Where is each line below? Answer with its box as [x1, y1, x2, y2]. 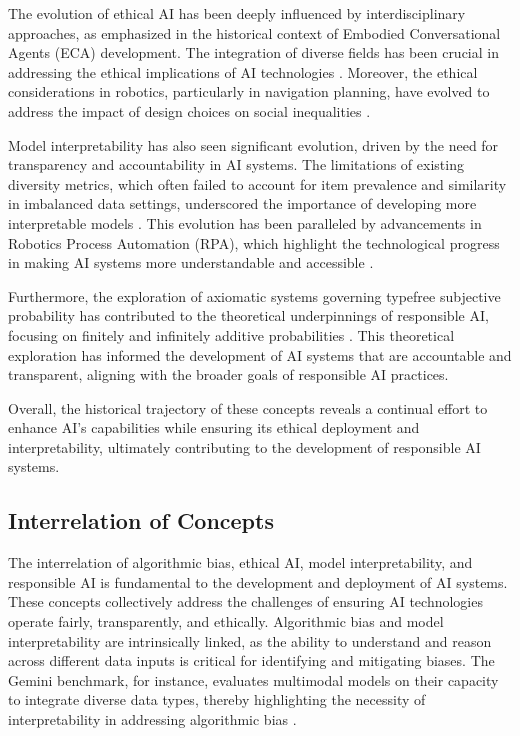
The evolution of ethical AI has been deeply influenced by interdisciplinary [8, 3, 466, 23]
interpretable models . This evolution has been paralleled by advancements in [8, 212, 482, 233]
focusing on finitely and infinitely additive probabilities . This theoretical [8, 324, 455, 345]
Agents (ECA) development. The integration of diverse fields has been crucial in [8, 42, 499, 63]
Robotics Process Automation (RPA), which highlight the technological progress [8, 232, 500, 253]
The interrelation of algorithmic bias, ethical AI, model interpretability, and [8, 552, 473, 573]
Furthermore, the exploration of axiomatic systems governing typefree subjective [8, 285, 501, 306]
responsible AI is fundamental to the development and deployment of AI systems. [8, 571, 508, 592]
